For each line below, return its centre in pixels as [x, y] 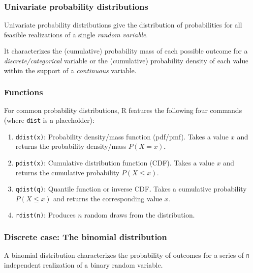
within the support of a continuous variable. [70, 70]
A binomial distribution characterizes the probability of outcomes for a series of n [127, 255]
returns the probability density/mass [71, 146]
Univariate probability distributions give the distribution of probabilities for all [123, 25]
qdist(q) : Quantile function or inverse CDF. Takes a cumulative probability [131, 189]
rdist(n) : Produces [46, 215]
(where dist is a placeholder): [49, 120]
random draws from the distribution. [140, 215]
